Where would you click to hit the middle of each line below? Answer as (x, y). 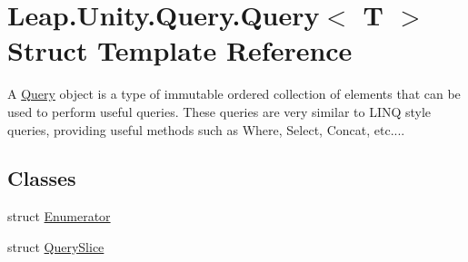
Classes (42, 178)
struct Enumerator (59, 216)
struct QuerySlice (56, 246)
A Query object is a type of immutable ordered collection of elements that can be (234, 94)
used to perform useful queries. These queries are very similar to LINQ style (219, 111)
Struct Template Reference (180, 50)
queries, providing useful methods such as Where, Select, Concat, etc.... (206, 129)
